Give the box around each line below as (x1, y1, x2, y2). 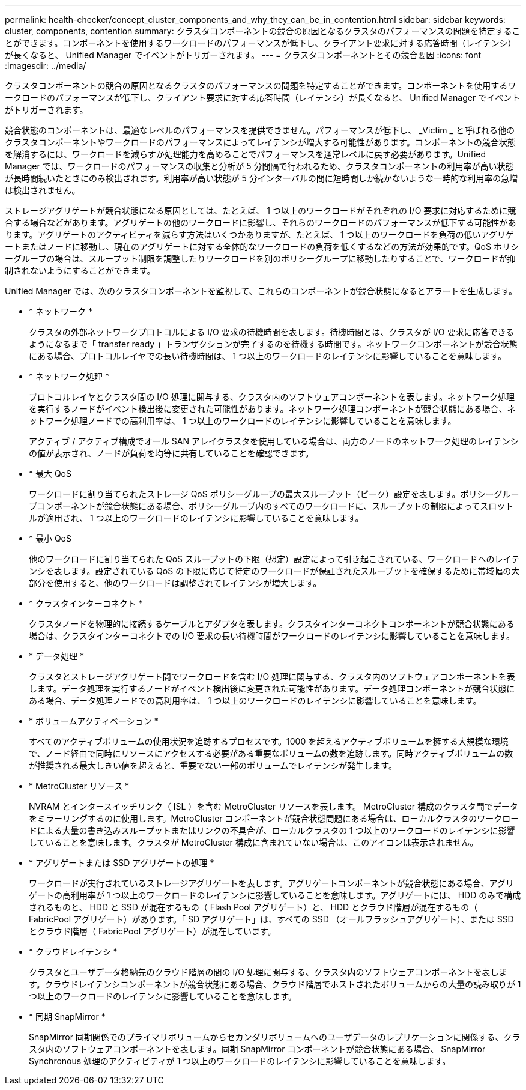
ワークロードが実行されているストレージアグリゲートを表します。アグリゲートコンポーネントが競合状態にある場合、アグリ (29, 878, 514, 888)
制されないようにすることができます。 (5, 265, 156, 276)
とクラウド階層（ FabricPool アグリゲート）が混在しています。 (29, 926, 276, 936)
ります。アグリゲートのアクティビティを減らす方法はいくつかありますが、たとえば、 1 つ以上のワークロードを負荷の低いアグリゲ (5, 229, 514, 240)
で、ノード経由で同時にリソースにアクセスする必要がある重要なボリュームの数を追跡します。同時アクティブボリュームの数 (29, 748, 513, 758)
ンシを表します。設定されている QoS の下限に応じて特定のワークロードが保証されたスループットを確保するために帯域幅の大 (29, 566, 520, 576)
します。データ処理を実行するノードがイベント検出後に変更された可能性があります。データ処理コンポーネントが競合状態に (29, 683, 515, 694)
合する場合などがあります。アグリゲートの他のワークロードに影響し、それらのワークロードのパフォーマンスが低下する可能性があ (5, 217, 516, 228)
